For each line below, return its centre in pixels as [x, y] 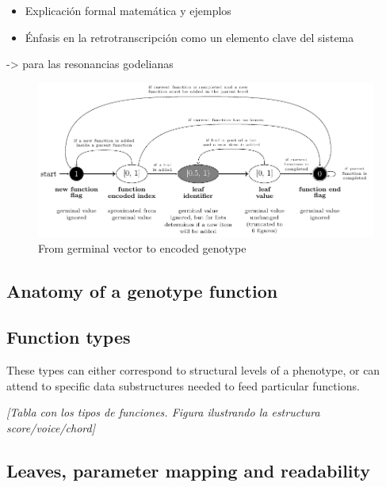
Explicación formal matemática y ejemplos [128, 10]
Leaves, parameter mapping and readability [189, 470]
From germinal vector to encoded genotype [142, 247]
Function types [69, 337]
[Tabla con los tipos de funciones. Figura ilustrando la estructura [163, 412]
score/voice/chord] [51, 428]
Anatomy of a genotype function [142, 290]
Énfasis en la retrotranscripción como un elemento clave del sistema [189, 37]
